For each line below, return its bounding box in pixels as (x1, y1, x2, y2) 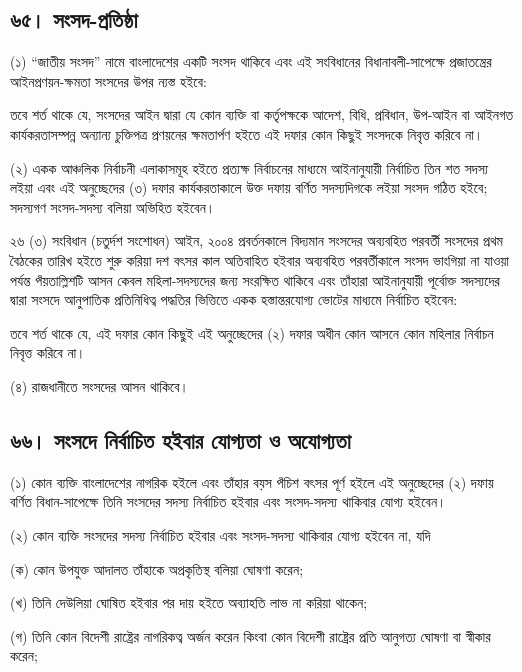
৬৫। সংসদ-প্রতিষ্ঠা (10, 4, 138, 35)
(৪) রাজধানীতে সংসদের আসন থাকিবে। (10, 375, 190, 396)
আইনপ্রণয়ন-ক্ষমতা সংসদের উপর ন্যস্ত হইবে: (10, 70, 207, 91)
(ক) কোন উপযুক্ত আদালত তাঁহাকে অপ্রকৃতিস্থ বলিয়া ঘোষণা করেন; (10, 558, 304, 579)
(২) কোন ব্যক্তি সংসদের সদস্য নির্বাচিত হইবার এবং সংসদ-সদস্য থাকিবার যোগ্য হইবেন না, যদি (10, 524, 431, 545)
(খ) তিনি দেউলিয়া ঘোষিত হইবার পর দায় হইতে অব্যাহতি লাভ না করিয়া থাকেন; (10, 592, 368, 613)
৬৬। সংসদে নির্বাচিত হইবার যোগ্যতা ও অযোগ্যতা (10, 424, 351, 455)
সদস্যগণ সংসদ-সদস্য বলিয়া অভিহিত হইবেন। (10, 196, 216, 217)
